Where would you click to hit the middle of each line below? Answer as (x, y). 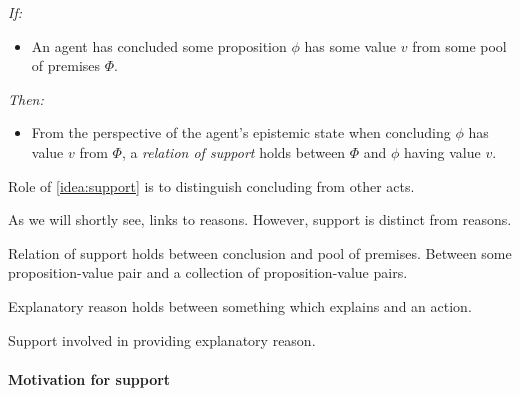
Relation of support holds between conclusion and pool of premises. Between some (260, 252)
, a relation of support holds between (233, 151)
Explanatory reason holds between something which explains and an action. (240, 305)
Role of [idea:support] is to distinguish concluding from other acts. (211, 185)
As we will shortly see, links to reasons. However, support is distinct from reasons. (260, 219)
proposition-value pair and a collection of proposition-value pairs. (208, 272)
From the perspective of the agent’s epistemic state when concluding (241, 132)
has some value (350, 45)
